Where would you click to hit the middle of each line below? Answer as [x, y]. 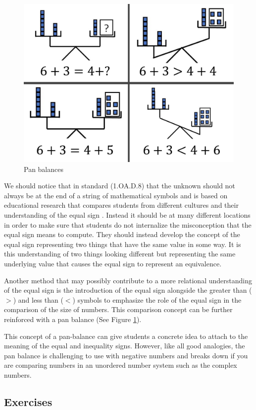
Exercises [28, 401]
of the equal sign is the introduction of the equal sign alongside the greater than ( [128, 290]
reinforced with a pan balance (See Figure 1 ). [73, 319]
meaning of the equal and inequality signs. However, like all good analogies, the [125, 346]
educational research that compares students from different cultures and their [121, 205]
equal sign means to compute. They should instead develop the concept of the [122, 234]
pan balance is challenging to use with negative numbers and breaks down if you [126, 355]
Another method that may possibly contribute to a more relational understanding [128, 280]
